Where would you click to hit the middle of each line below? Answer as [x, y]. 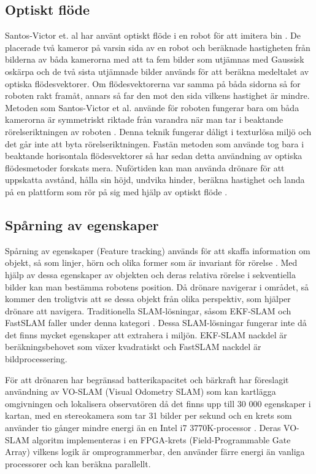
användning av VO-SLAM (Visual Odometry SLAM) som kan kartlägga [141, 391]
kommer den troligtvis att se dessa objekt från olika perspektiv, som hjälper [148, 299]
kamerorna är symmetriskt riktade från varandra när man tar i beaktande [144, 119]
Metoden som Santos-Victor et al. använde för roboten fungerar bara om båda [152, 107]
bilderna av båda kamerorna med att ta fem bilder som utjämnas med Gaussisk [155, 59]
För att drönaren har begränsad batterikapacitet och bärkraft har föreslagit [147, 379]
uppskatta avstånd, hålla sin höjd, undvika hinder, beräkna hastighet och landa [155, 180]
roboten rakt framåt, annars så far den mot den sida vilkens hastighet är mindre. [157, 95]
